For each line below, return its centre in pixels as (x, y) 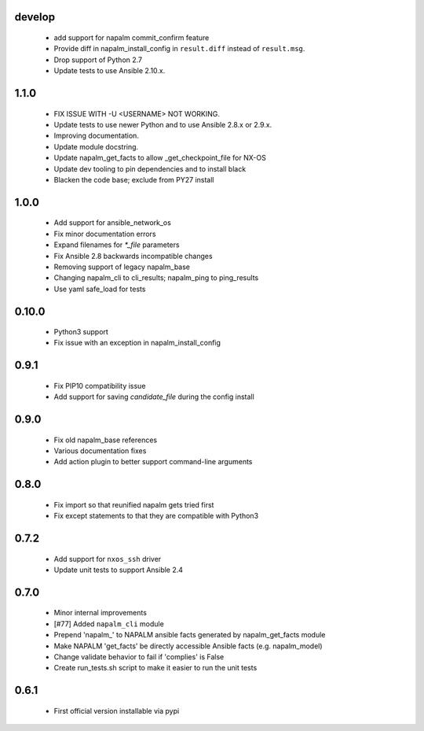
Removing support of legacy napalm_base (122, 267)
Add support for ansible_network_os (113, 223)
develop (35, 17)
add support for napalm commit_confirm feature (132, 38)
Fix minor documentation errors (105, 234)
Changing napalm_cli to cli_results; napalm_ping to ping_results (156, 278)
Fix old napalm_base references (105, 440)
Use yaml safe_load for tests (100, 289)
